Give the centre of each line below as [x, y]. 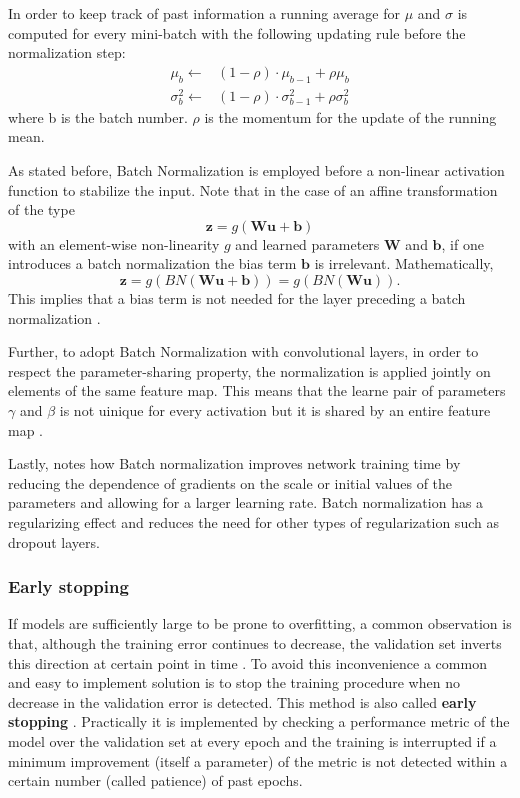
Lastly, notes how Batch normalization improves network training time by [234, 463]
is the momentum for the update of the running [350, 116]
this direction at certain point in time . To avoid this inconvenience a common [247, 662]
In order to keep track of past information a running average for [204, 13]
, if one [462, 243]
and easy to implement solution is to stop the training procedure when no [234, 682]
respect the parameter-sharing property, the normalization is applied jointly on [249, 370]
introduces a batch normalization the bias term [152, 263]
